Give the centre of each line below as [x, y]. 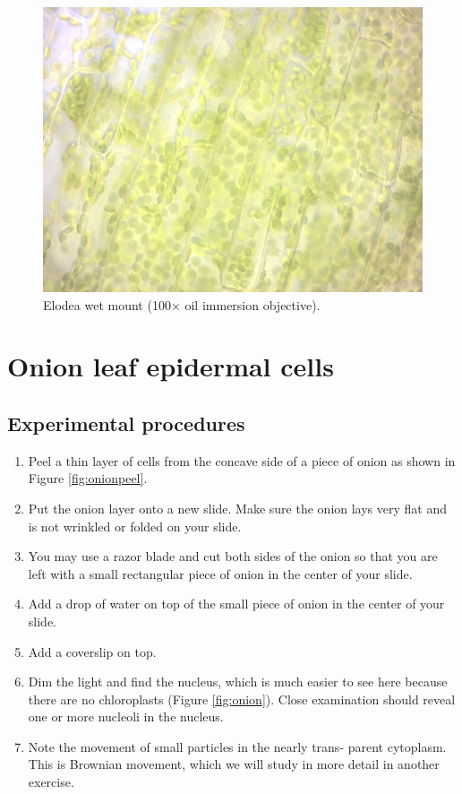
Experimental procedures [126, 423]
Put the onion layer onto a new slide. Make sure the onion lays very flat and [238, 508]
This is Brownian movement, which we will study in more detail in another [234, 764]
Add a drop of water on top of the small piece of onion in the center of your [236, 604]
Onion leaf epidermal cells [171, 366]
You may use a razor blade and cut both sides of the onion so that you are [233, 556]
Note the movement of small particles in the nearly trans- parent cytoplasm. [237, 746]
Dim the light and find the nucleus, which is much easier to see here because [238, 682]
